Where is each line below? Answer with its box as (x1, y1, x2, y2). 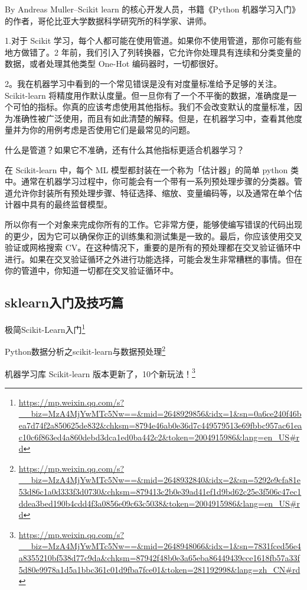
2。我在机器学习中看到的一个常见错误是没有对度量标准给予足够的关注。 (5, 77, 282, 89)
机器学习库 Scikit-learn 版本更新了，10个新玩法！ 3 (5, 365, 195, 380)
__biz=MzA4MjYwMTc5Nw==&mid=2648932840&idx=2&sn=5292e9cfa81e (18, 474, 301, 486)
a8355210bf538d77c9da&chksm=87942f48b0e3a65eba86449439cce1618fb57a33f (18, 551, 300, 563)
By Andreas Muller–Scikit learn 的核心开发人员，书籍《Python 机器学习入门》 (5, 3, 300, 15)
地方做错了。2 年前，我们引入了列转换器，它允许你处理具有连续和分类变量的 (5, 46, 301, 58)
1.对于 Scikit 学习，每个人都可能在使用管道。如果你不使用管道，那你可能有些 (5, 34, 302, 47)
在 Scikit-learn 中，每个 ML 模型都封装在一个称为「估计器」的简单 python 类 (5, 163, 299, 176)
